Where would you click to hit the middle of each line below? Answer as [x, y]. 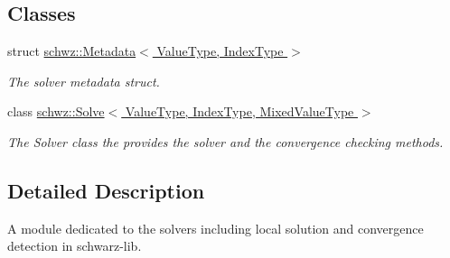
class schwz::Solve [56, 111]
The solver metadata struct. [84, 81]
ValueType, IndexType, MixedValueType [239, 111]
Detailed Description [106, 190]
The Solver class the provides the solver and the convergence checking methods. [225, 141]
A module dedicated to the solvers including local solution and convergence [216, 228]
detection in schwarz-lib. [75, 246]
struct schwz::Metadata [72, 51]
